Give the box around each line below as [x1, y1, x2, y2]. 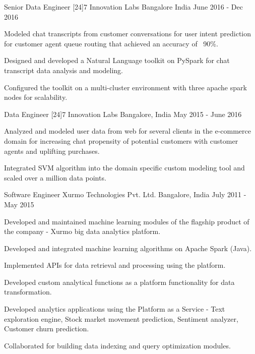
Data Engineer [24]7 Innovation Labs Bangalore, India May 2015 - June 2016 [4, 108, 242, 119]
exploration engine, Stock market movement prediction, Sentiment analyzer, [4, 313, 238, 324]
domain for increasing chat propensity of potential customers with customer [4, 135, 238, 146]
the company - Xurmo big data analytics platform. [4, 226, 161, 237]
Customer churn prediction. [4, 323, 89, 334]
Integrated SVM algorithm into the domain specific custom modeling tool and [4, 162, 245, 173]
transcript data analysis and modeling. [4, 65, 123, 75]
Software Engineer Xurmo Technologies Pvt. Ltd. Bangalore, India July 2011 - [4, 189, 246, 200]
